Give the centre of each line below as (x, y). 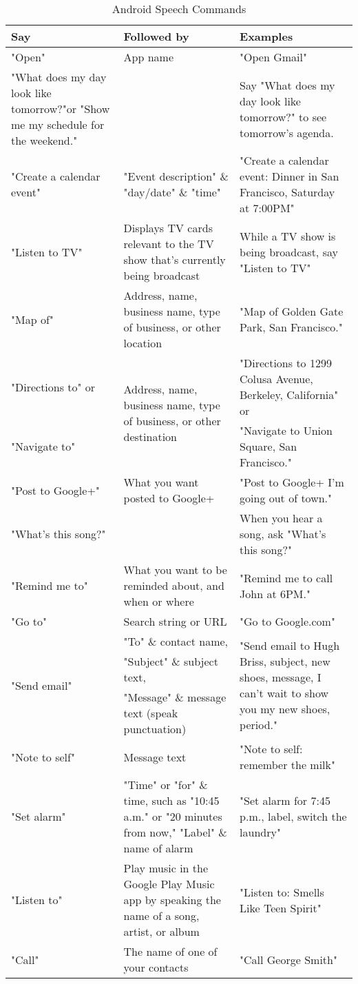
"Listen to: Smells (282, 892)
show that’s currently (175, 259)
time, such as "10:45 (171, 800)
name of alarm (158, 848)
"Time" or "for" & (166, 785)
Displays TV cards (168, 228)
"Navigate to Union (286, 430)
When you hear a (281, 518)
